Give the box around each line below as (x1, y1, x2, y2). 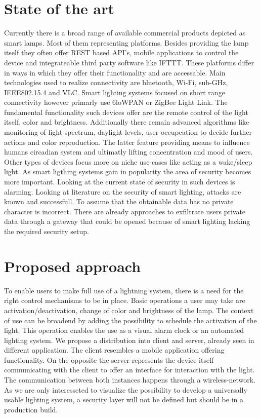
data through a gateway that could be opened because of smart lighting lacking (4, 216, 250, 226)
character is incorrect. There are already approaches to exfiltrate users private (4, 206, 246, 216)
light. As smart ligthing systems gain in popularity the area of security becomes (4, 166, 251, 177)
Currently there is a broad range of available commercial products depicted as (4, 27, 246, 38)
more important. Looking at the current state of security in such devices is (4, 176, 235, 187)
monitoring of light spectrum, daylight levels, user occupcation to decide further (4, 127, 252, 137)
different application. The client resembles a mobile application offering (4, 345, 225, 355)
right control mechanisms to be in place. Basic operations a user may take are (4, 295, 245, 306)
